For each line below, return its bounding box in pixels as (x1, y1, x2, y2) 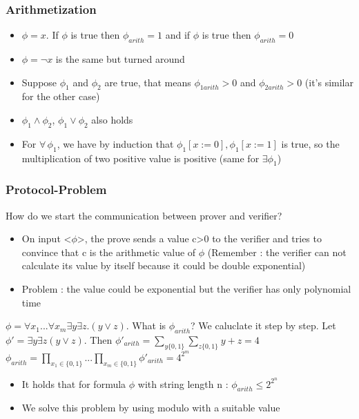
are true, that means (104, 75, 191, 89)
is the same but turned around (55, 52, 185, 66)
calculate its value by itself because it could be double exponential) (21, 258, 306, 273)
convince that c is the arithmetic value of (21, 244, 196, 259)
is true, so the (281, 136, 340, 150)
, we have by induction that (57, 136, 174, 150)
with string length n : (137, 376, 229, 391)
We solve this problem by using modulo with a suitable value (21, 400, 280, 415)
